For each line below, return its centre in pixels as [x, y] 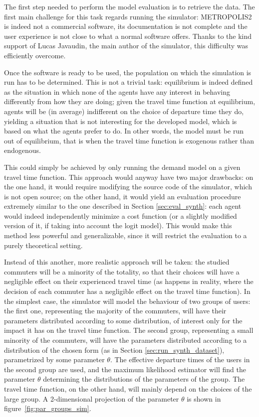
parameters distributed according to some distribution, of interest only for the [123, 320]
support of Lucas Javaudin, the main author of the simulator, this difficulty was [126, 46]
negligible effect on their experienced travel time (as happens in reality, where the [129, 281]
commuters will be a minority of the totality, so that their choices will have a [122, 271]
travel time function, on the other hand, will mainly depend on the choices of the [128, 388]
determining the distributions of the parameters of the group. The [144, 379]
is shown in [204, 398]
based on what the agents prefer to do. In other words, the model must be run [124, 131]
